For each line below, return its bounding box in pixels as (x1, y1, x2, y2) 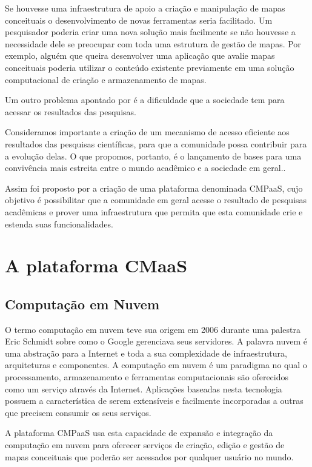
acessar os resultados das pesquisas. (5, 105, 136, 118)
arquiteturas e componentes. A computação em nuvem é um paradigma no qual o (5, 358, 307, 371)
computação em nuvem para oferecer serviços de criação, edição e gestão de (5, 438, 285, 451)
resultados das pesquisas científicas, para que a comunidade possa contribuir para (5, 137, 307, 150)
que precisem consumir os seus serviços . (5, 406, 151, 418)
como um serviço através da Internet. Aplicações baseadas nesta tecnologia (5, 382, 282, 395)
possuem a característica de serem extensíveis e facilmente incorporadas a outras (5, 394, 304, 407)
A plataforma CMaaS (5, 253, 188, 278)
